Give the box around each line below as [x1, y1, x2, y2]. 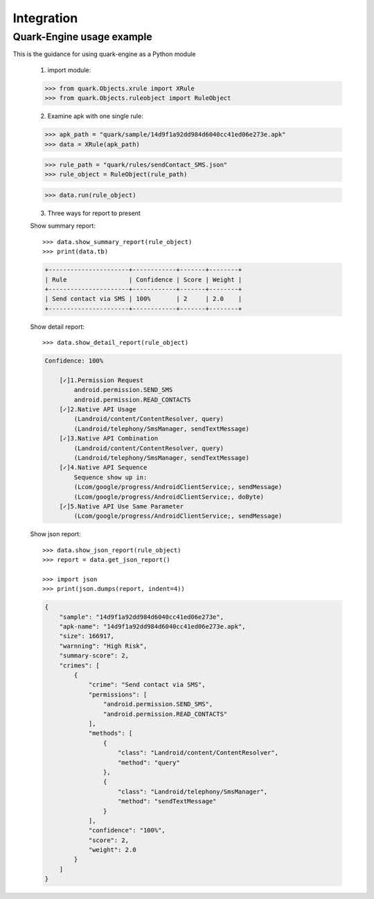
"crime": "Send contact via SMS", [88, 680, 206, 689]
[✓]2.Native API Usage [59, 406, 136, 413]
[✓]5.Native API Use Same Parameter [59, 502, 184, 510]
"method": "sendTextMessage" [118, 798, 217, 805]
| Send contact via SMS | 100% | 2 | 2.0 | [44, 295, 242, 303]
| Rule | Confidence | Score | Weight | [44, 275, 242, 284]
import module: [47, 66, 91, 74]
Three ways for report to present [47, 209, 141, 218]
